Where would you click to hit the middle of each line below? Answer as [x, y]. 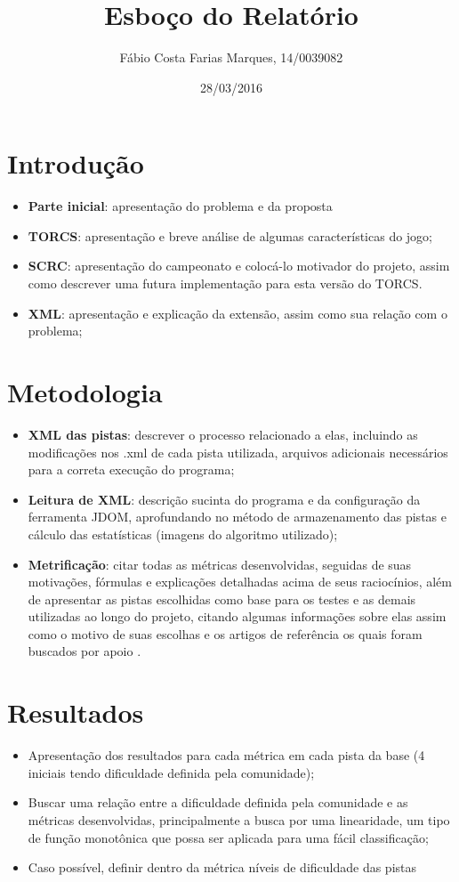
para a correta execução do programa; [131, 469]
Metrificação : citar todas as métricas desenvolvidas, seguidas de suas [220, 564]
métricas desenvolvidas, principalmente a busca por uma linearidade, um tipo [239, 819]
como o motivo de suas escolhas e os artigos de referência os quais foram [225, 633]
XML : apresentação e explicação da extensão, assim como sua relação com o [238, 313]
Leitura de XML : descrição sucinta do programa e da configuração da [224, 499]
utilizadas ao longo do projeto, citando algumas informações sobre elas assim [237, 616]
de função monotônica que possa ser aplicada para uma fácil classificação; [228, 837]
